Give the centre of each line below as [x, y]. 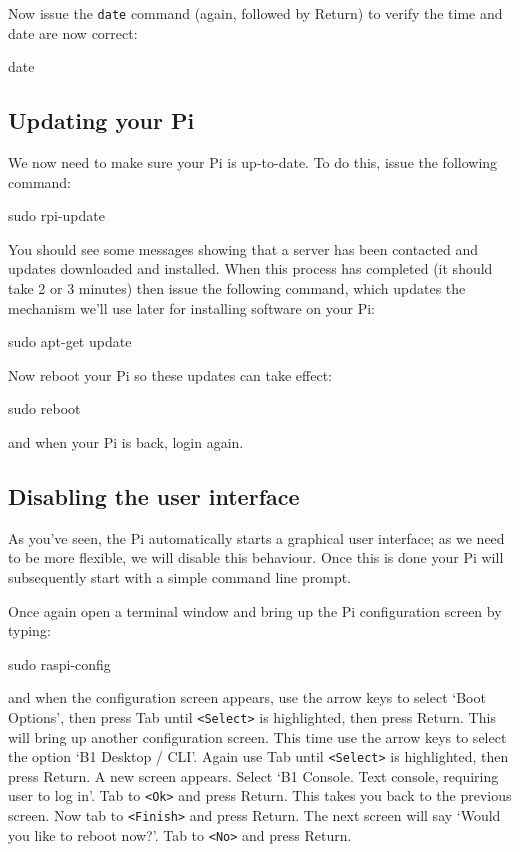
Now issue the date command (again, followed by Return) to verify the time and [255, 13]
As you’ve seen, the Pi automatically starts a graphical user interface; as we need [256, 537]
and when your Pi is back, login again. [126, 441]
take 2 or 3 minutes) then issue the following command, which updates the [237, 288]
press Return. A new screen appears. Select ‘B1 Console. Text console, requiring [253, 775]
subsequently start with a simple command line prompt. [179, 576]
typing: [29, 630]
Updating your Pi [101, 120]
